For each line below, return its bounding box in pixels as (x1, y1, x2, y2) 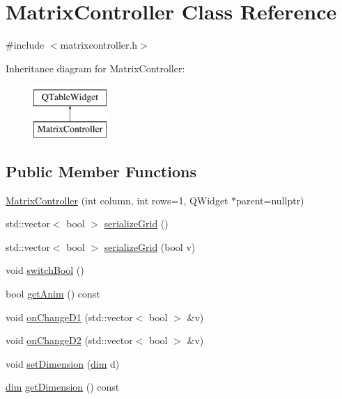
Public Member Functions (6, 160, 196, 181)
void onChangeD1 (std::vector (6, 309, 133, 324)
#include (6, 38, 45, 52)
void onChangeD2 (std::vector (6, 333, 133, 348)
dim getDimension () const (6, 380, 120, 394)
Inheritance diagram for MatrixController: (6, 60, 185, 75)
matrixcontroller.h (60, 38, 138, 52)
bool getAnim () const (6, 286, 100, 301)
